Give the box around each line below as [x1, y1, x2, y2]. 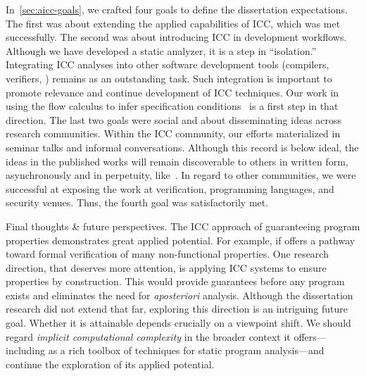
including [6, 343, 46, 358]
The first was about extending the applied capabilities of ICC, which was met [6, 15, 341, 30]
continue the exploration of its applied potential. [6, 356, 215, 371]
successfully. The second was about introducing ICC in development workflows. [6, 30, 347, 44]
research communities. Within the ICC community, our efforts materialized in [6, 126, 341, 141]
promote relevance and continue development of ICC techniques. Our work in [6, 84, 339, 99]
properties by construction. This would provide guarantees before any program [6, 274, 345, 289]
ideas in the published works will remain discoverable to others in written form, [6, 153, 348, 168]
